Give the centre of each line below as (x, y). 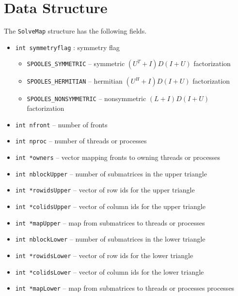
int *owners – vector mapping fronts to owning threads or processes (118, 157)
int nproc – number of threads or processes (81, 141)
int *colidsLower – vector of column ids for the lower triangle (110, 271)
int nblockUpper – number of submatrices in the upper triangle (111, 173)
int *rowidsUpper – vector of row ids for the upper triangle (105, 190)
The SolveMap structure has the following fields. (75, 31)
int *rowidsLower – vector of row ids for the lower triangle (104, 255)
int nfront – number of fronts (61, 124)
